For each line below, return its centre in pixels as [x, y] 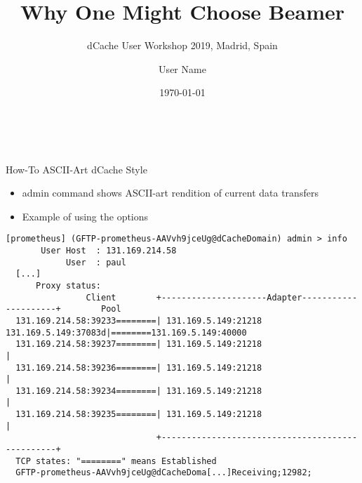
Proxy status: [68, 285]
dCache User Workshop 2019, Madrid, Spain [182, 45]
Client [101, 297]
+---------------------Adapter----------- [257, 297]
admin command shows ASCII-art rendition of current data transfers [170, 193]
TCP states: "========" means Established [116, 461]
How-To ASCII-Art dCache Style [76, 169]
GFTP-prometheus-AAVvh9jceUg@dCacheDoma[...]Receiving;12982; [164, 473]
